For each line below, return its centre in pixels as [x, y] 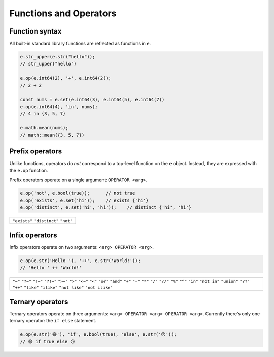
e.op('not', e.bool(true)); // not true [78, 193]
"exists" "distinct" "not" [43, 221]
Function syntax [36, 31]
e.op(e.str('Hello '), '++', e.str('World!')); [80, 261]
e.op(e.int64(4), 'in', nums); [59, 106]
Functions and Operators [63, 13]
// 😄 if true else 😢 [48, 341]
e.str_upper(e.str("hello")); [58, 57]
